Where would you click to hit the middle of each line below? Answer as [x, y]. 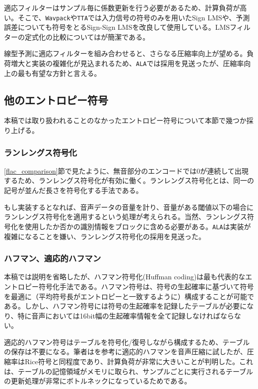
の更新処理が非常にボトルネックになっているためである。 [98, 381]
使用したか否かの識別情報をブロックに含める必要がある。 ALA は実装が [138, 226]
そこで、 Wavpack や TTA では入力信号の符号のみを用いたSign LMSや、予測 [134, 17]
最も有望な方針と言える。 [59, 73]
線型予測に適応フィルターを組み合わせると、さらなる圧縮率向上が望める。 [126, 53]
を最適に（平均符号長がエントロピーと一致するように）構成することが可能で [129, 296]
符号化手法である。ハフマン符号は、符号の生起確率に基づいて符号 [146, 286]
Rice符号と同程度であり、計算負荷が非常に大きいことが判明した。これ [139, 361]
